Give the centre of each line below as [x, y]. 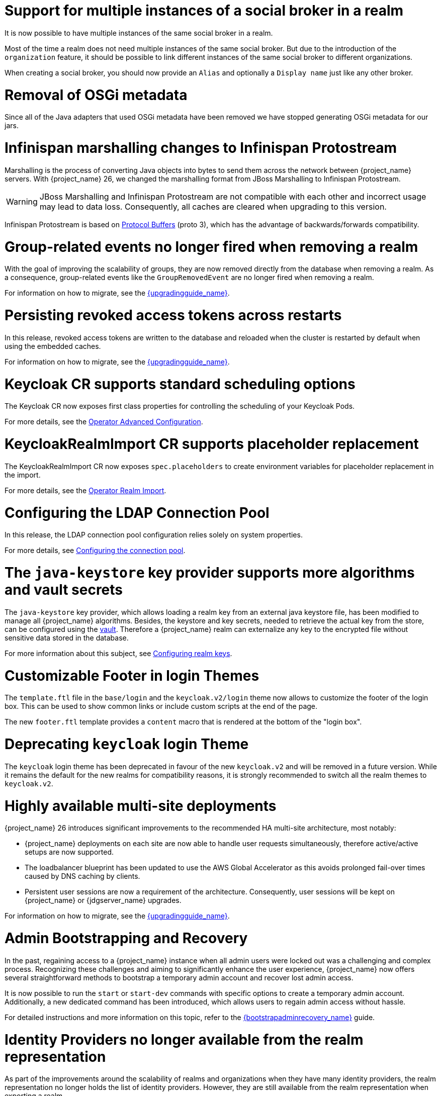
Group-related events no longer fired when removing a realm [211, 247]
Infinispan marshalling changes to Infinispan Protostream [201, 148]
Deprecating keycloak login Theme [127, 744]
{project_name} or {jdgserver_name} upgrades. [103, 900]
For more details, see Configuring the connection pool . [95, 551]
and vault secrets [64, 590]
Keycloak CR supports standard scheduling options [180, 384]
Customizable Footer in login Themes [132, 675]
